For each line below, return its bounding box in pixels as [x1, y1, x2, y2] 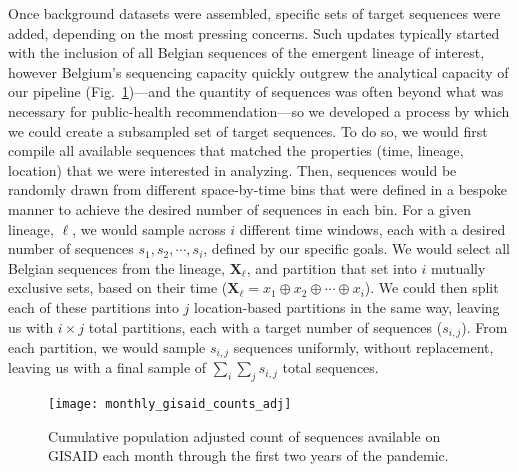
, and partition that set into [246, 257, 417, 278]
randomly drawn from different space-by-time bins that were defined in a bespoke [8, 179, 507, 200]
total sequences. [282, 357, 379, 378]
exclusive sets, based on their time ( [8, 277, 228, 298]
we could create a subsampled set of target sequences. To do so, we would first [8, 120, 488, 141]
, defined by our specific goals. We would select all [203, 238, 511, 259]
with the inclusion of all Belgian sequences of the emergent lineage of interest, [8, 42, 485, 63]
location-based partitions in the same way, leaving [194, 296, 500, 317]
